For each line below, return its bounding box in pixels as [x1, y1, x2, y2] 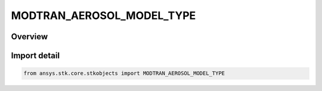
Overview [11, 32, 48, 42]
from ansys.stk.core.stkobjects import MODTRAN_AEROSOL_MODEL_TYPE [23, 70, 225, 77]
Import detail [11, 51, 60, 61]
